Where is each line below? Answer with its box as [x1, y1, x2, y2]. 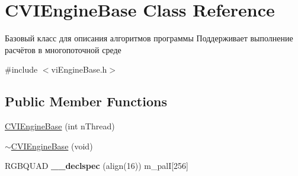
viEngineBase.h [51, 63, 107, 76]
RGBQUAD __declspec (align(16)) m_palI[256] [5, 159, 188, 172]
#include [5, 63, 38, 76]
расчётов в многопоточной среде [5, 43, 121, 56]
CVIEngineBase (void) [11, 139, 93, 152]
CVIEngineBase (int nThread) [5, 120, 115, 132]
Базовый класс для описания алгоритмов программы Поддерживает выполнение [5, 32, 293, 44]
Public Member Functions [5, 92, 167, 110]
